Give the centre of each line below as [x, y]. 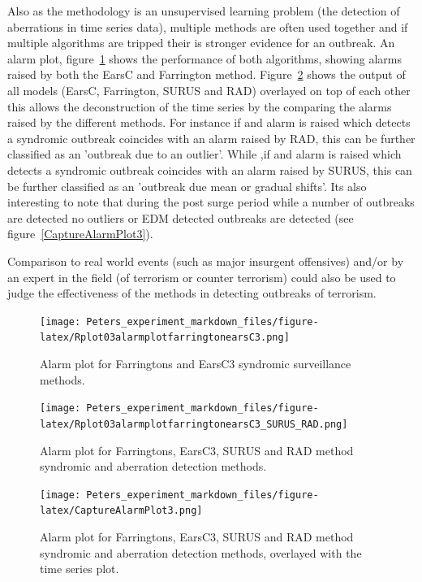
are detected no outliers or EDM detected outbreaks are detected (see [181, 217]
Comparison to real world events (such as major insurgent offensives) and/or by [206, 261]
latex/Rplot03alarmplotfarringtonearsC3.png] [165, 338]
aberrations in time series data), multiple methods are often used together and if [208, 26]
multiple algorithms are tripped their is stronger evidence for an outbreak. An [201, 43]
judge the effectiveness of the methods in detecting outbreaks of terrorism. [192, 293]
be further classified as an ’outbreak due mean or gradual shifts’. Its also [187, 186]
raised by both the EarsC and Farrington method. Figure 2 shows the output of [207, 74]
